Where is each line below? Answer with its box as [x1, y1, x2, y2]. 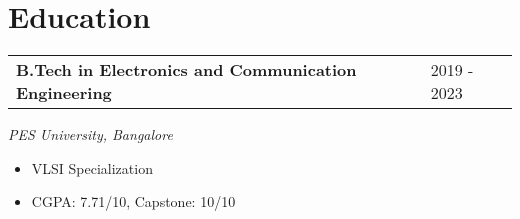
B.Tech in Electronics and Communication [16, 58, 357, 82]
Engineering [16, 81, 112, 105]
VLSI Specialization [31, 157, 153, 178]
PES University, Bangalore [8, 124, 173, 145]
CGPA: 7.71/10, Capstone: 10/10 [31, 191, 236, 212]
